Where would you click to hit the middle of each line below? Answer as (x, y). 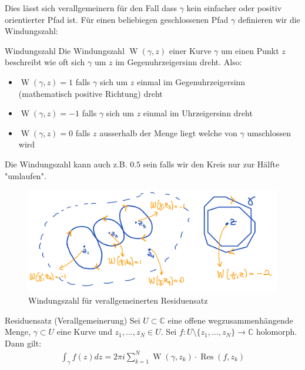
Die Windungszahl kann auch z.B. (66, 164)
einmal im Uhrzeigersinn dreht (198, 113)
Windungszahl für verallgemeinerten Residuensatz (118, 300)
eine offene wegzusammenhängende (230, 320)
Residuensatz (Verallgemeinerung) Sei (73, 320)
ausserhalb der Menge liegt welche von (168, 132)
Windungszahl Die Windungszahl (65, 50)
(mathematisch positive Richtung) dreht (91, 93)
